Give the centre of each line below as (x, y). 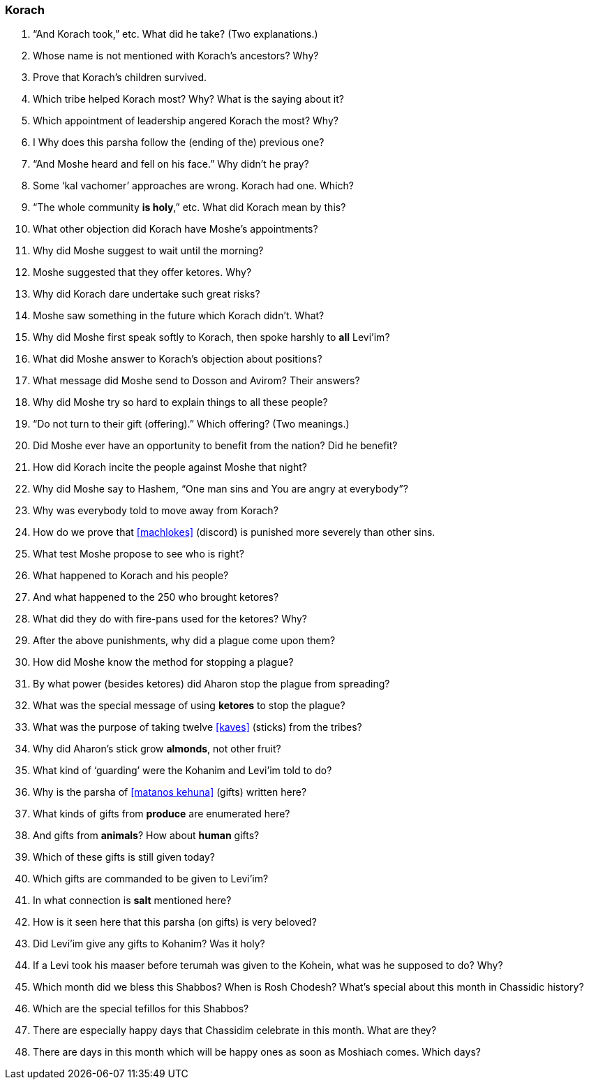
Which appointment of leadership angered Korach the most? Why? (186, 121)
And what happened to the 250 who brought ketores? (156, 597)
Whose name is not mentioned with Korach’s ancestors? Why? (176, 56)
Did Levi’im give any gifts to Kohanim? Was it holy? (149, 944)
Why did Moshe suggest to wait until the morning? (148, 251)
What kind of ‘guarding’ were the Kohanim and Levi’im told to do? (182, 771)
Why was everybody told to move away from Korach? (156, 511)
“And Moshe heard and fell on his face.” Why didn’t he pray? (171, 164)
